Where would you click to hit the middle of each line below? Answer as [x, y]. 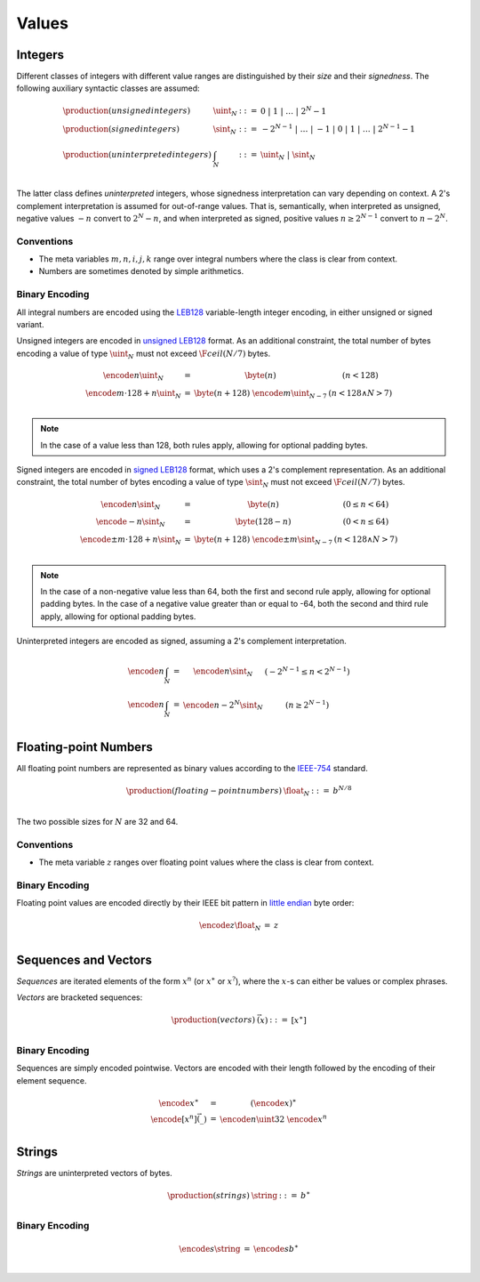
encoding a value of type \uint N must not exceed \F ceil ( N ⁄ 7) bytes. [144, 354]
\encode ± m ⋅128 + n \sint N [131, 540]
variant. [30, 325]
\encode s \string [210, 1249]
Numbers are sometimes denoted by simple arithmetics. [141, 271]
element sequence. [52, 1080]
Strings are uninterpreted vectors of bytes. [94, 1173]
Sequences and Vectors [84, 959]
